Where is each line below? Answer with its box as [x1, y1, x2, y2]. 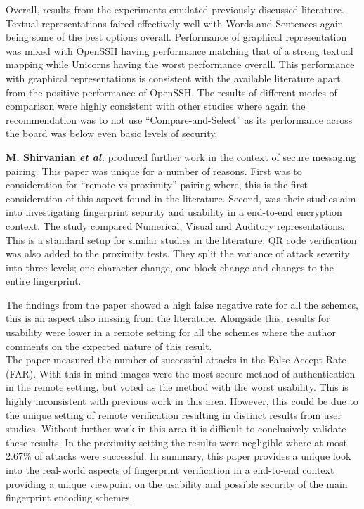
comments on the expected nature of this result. [6, 338, 212, 353]
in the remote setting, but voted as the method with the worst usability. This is [6, 380, 349, 394]
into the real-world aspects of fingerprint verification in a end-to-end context [6, 463, 334, 477]
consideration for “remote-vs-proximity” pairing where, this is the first [6, 177, 308, 192]
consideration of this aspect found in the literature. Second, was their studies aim [6, 191, 356, 205]
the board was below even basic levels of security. [6, 126, 218, 141]
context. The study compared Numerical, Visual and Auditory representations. [6, 218, 345, 233]
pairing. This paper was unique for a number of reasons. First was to [6, 163, 302, 178]
